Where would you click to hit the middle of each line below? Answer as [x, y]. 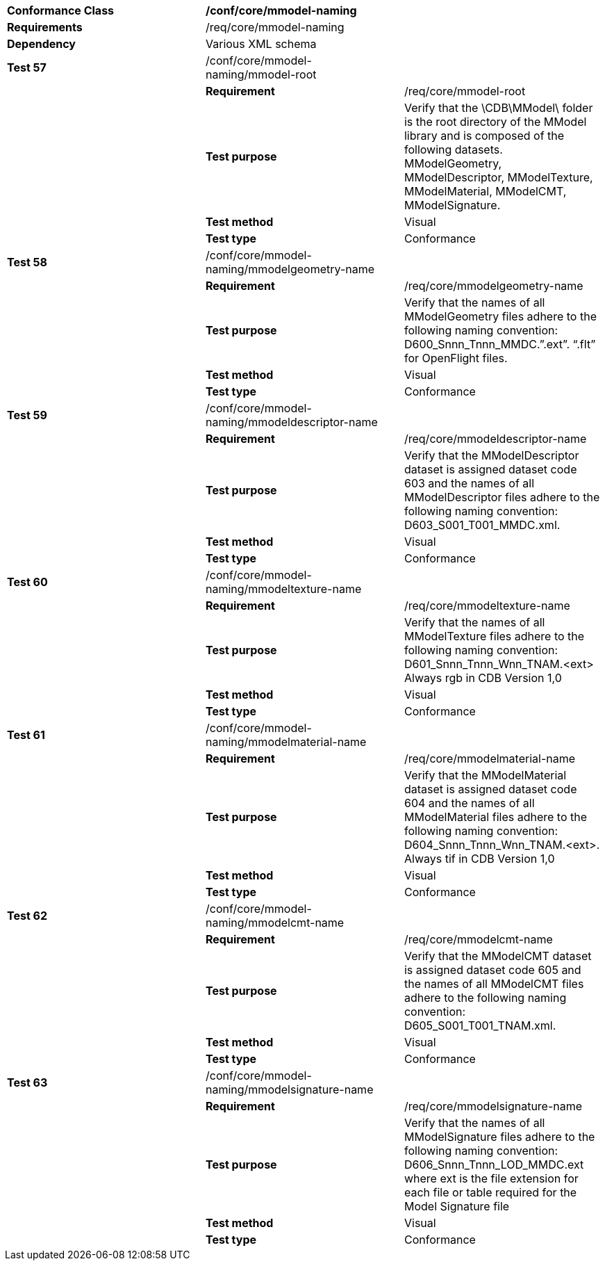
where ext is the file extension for [491, 1178]
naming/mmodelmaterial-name [286, 742]
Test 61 [26, 735]
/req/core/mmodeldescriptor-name [495, 439]
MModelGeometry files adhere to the [500, 316]
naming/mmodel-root [261, 74]
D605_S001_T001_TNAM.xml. [480, 1025]
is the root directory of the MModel [495, 122]
